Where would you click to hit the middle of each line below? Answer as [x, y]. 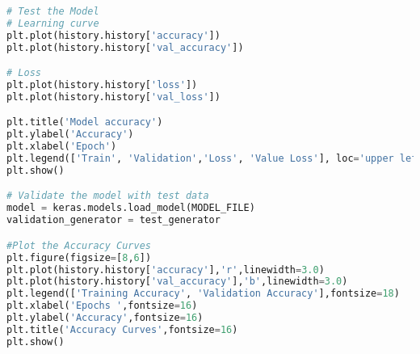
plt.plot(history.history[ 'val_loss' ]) [113, 97]
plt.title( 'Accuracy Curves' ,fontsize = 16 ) [122, 329]
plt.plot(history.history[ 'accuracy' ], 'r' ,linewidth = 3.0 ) [166, 270]
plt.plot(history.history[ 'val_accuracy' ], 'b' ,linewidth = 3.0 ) [177, 282]
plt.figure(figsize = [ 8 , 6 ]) [79, 257]
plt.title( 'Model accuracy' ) [85, 122]
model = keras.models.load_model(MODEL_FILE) [131, 208]
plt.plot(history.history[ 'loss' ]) [102, 85]
